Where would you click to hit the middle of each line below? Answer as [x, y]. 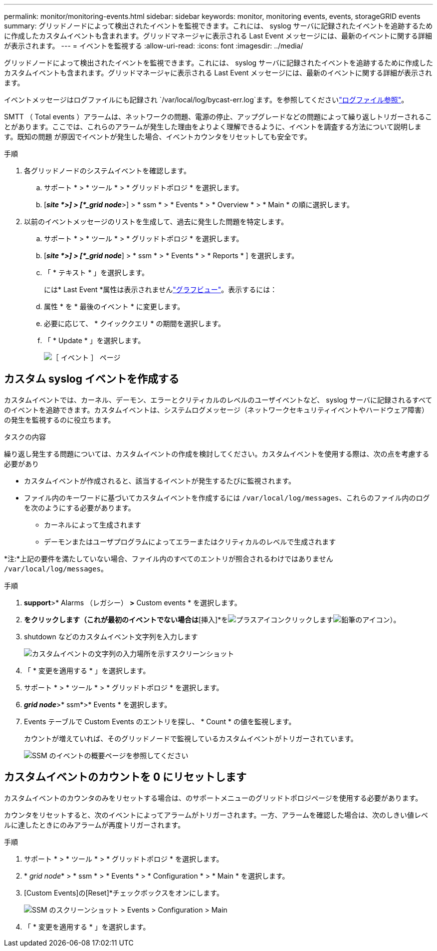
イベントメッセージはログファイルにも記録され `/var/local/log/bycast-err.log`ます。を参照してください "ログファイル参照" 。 [206, 100]
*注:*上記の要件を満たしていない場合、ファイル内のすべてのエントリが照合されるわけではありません [169, 558]
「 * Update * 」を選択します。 [95, 340]
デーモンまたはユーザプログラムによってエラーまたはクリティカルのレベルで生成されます [190, 541]
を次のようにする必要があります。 [80, 507]
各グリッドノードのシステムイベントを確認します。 [107, 171]
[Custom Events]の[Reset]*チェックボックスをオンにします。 [124, 893]
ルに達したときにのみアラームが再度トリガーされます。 [95, 825]
